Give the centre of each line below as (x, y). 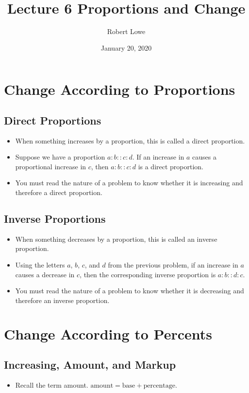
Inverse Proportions (55, 219)
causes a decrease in (45, 274)
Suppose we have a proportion (60, 157)
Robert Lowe (126, 31)
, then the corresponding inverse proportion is (148, 274)
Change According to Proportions (120, 89)
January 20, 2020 (126, 47)
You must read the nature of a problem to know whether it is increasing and (129, 183)
